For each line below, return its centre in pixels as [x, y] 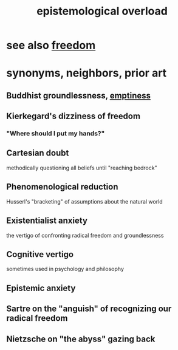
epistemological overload [102, 11]
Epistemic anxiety [41, 288]
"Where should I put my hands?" [56, 134]
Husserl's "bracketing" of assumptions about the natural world [84, 201]
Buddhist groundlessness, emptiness [78, 95]
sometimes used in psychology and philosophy [65, 269]
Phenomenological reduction [62, 187]
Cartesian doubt [38, 153]
